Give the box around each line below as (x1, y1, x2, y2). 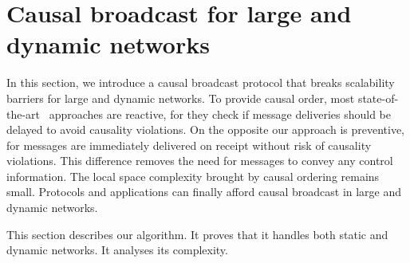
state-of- (357, 89, 399, 106)
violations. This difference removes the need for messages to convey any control (6, 152, 393, 169)
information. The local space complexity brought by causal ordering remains (6, 167, 380, 184)
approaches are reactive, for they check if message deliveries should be (49, 105, 392, 122)
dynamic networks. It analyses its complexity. (6, 241, 228, 258)
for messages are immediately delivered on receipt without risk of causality (6, 136, 372, 153)
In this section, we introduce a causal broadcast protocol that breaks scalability (6, 74, 395, 91)
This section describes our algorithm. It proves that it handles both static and (6, 226, 388, 242)
